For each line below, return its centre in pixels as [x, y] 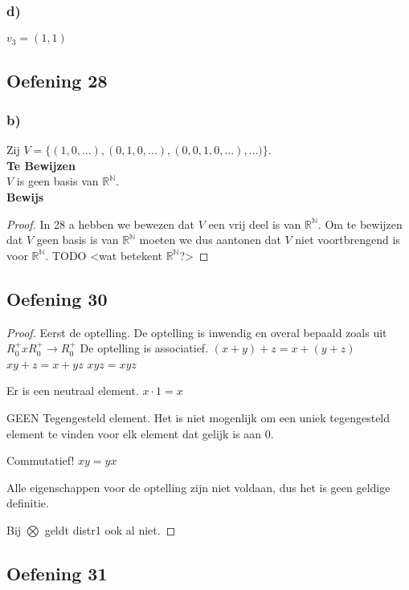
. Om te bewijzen [360, 224]
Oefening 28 [57, 80]
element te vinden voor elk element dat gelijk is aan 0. [140, 433]
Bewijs [25, 197]
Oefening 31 [57, 573]
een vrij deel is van [255, 224]
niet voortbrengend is [348, 240]
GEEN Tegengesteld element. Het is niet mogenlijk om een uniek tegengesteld [198, 417]
